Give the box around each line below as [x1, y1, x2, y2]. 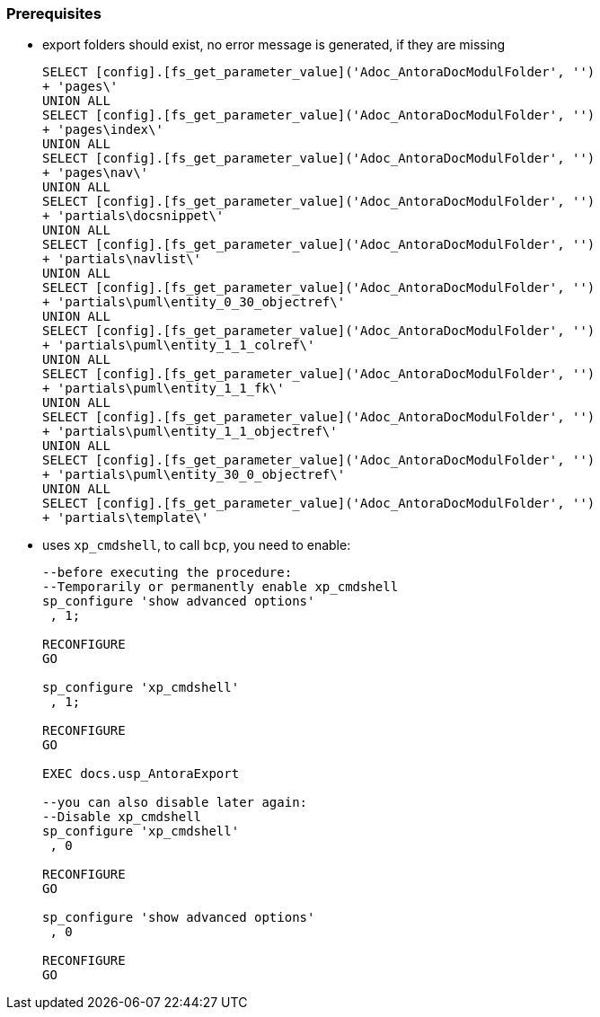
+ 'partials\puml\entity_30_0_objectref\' [42, 467, 346, 482]
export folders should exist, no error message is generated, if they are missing [42, 37, 505, 53]
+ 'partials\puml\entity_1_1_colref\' [42, 338, 315, 353]
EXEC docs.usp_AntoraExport [42, 766, 240, 782]
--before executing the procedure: [42, 565, 293, 580]
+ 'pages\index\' [42, 122, 163, 137]
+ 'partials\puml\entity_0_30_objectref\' [42, 295, 346, 310]
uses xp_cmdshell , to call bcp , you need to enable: [42, 537, 351, 553]
